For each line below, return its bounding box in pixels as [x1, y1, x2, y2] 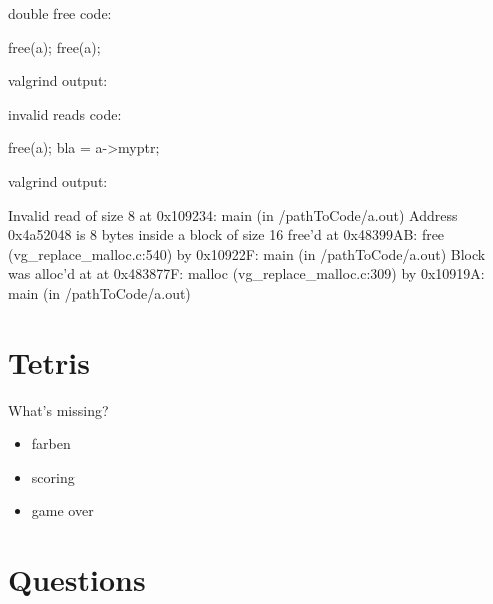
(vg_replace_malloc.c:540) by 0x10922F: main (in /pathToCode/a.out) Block [8, 243, 486, 264]
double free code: [8, 3, 112, 23]
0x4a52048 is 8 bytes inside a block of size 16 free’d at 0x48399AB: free [8, 224, 445, 245]
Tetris [8, 341, 90, 382]
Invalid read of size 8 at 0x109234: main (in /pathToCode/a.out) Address [8, 204, 458, 225]
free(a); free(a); [8, 36, 101, 57]
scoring [31, 466, 75, 487]
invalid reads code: [8, 103, 122, 124]
